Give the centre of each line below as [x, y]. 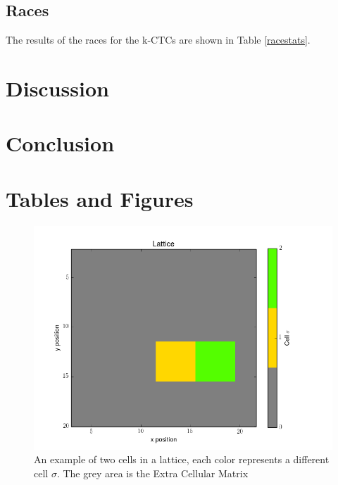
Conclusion [60, 143]
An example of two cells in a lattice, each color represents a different [182, 459]
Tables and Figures [100, 198]
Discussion [57, 88]
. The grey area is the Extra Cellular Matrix [152, 473]
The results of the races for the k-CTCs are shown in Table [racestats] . [158, 40]
